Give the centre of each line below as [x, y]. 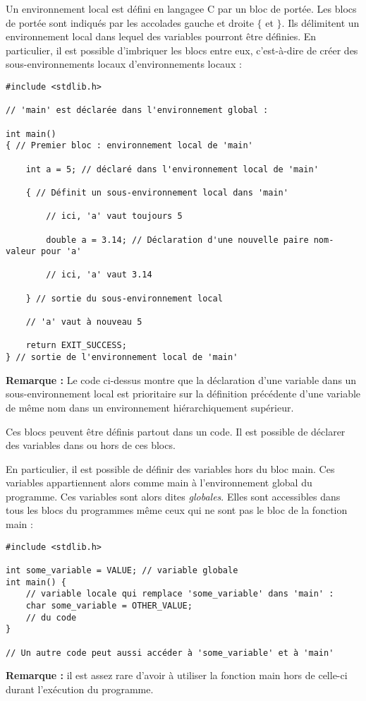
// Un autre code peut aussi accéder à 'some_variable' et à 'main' [170, 653]
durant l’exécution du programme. [80, 689]
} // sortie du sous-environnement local [124, 298]
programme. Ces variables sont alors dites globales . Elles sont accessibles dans [173, 496]
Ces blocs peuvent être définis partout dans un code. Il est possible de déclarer [176, 431]
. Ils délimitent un [321, 22]
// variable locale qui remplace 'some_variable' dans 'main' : [180, 594]
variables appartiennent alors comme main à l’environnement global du [159, 483]
